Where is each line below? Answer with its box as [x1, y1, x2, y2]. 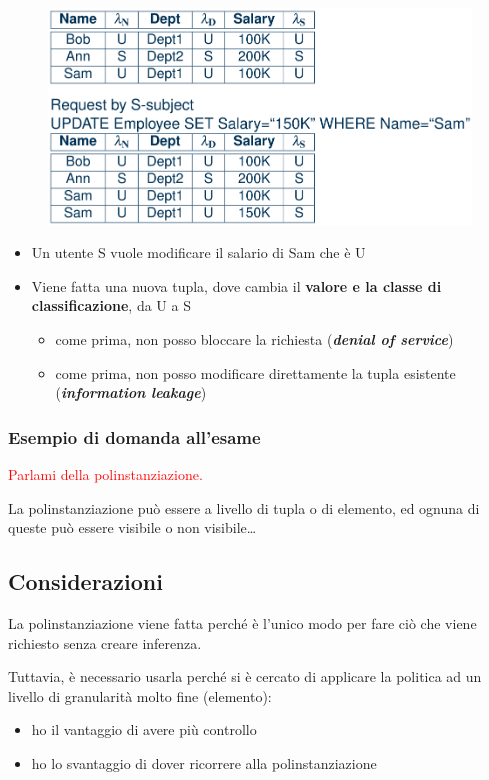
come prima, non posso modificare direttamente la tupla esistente [55, 362, 456, 383]
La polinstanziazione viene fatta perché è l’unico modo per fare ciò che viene [8, 612, 477, 633]
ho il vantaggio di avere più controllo [31, 719, 257, 740]
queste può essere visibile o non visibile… [8, 517, 257, 538]
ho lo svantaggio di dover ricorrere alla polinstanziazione [31, 752, 377, 773]
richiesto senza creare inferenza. [8, 632, 202, 653]
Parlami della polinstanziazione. [8, 463, 203, 484]
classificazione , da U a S [31, 295, 191, 316]
